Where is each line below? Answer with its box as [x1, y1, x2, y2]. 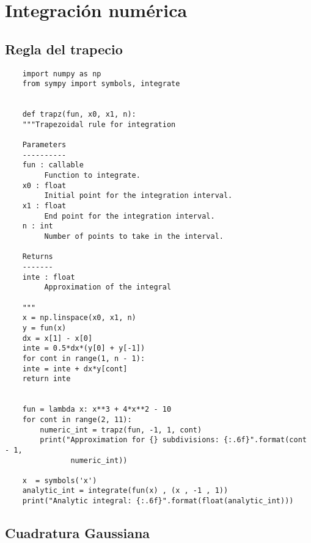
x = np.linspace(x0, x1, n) [22, 313, 136, 323]
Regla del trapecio [5, 39, 123, 58]
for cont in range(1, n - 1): [22, 354, 145, 363]
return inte [22, 374, 71, 384]
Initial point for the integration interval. [44, 191, 233, 200]
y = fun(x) [22, 323, 67, 332]
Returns [22, 252, 53, 261]
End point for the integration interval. [44, 211, 215, 220]
